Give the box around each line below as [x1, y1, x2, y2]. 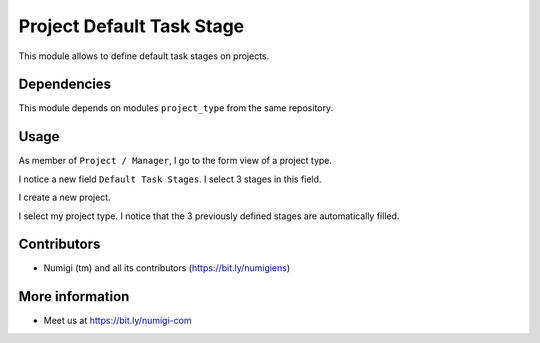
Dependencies [18, 76, 112, 93]
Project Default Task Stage [18, 15, 245, 37]
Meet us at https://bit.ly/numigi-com [43, 315, 192, 327]
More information [18, 288, 130, 305]
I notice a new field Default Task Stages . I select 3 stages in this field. [18, 173, 322, 185]
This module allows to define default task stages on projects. [18, 50, 270, 62]
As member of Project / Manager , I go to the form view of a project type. [18, 155, 333, 167]
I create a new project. [18, 191, 111, 204]
